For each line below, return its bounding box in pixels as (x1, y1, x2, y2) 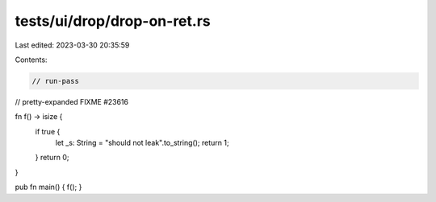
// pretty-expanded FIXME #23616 (15, 97, 129, 106)
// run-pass (31, 76, 80, 85)
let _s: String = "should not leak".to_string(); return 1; (55, 138, 229, 148)
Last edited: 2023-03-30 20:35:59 (15, 40, 130, 50)
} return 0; (35, 153, 69, 163)
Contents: (15, 55, 48, 64)
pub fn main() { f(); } (15, 182, 82, 192)
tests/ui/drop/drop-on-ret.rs (15, 12, 211, 30)
